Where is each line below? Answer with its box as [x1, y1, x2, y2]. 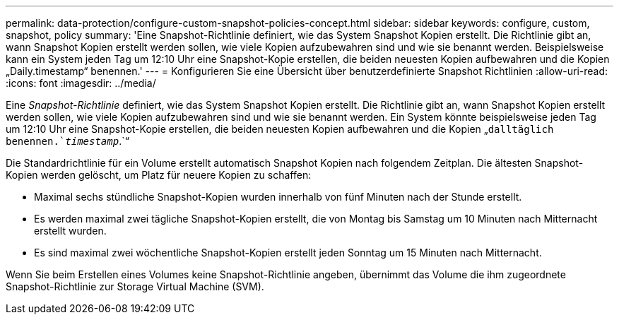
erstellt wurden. [34, 225, 107, 237]
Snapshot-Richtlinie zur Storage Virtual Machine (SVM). [6, 280, 264, 292]
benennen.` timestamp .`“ [6, 135, 129, 147]
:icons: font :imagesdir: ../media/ [6, 77, 156, 89]
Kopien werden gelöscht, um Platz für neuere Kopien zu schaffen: [6, 169, 312, 181]
